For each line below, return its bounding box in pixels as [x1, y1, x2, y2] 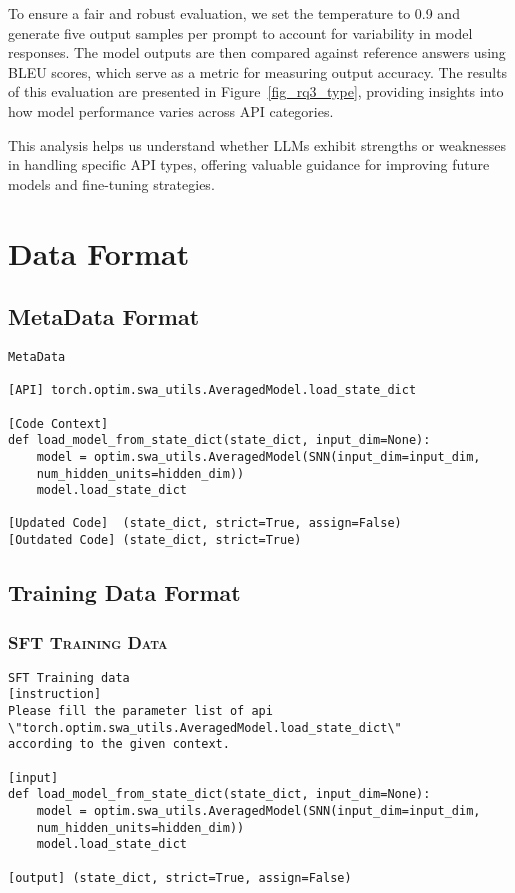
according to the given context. [8, 737, 230, 752]
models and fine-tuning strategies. [8, 173, 215, 194]
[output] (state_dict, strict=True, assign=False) [8, 870, 352, 885]
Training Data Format [8, 577, 241, 608]
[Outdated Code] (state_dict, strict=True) [8, 533, 302, 548]
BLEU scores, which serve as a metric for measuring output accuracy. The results [8, 61, 508, 82]
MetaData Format [8, 301, 200, 332]
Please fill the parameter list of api [8, 704, 273, 719]
